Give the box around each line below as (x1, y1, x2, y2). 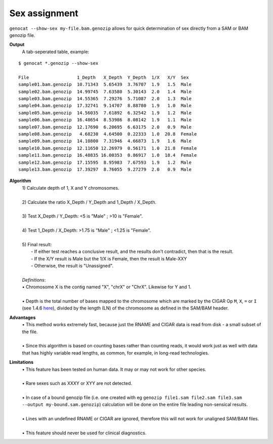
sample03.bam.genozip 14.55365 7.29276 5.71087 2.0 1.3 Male (18, 96, 192, 102)
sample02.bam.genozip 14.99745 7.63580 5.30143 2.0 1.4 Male (18, 88, 192, 95)
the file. (22, 329, 38, 335)
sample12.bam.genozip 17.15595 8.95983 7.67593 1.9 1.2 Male (18, 159, 192, 165)
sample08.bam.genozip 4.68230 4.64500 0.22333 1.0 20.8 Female (18, 131, 197, 137)
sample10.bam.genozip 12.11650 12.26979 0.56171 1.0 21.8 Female (18, 145, 197, 151)
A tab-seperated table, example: (22, 49, 89, 55)
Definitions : (22, 277, 46, 283)
